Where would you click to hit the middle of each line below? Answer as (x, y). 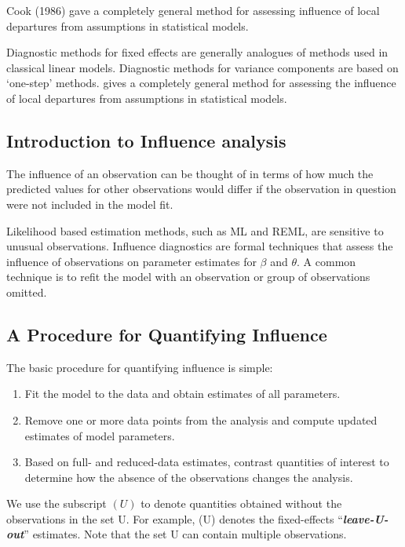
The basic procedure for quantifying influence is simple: (140, 367)
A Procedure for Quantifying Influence (167, 334)
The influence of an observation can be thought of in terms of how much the (190, 173)
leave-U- (365, 518)
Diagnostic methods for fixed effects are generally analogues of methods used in (197, 52)
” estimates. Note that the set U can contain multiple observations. (185, 534)
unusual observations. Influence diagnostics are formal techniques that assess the (200, 246)
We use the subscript (57, 503)
